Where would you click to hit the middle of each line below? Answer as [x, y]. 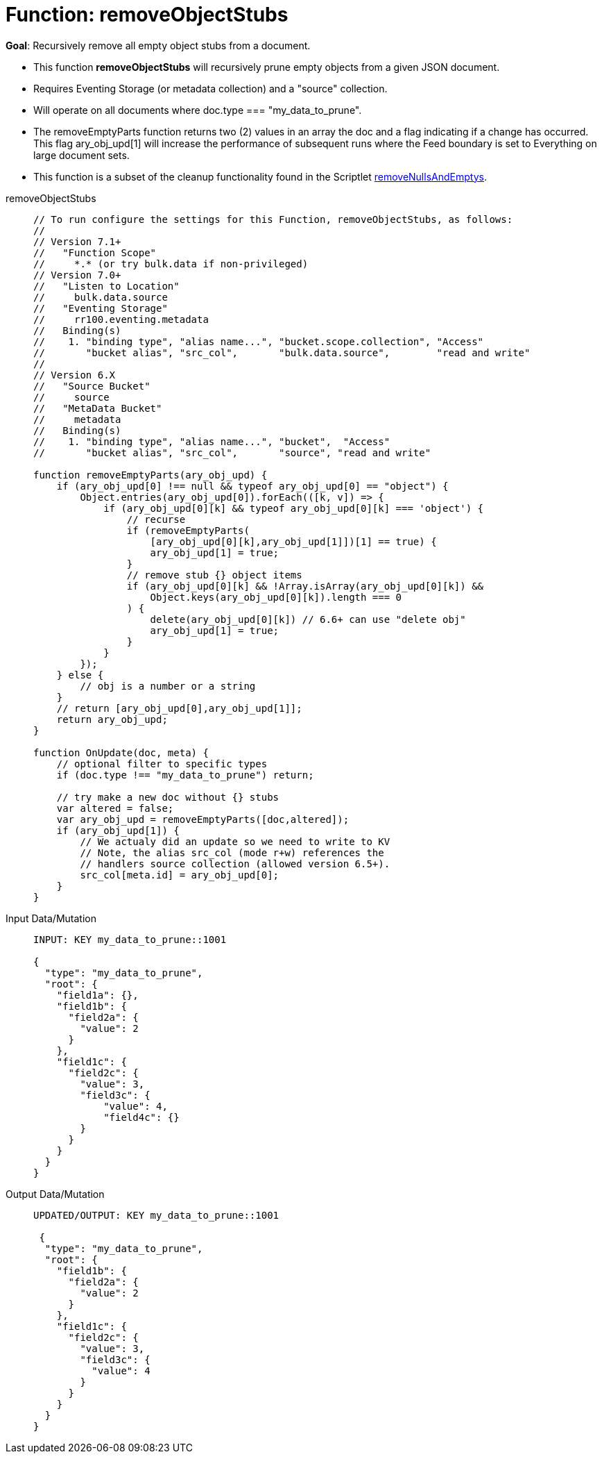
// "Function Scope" [95, 252]
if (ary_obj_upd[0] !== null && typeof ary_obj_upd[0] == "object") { [252, 486]
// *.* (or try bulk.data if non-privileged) [171, 264]
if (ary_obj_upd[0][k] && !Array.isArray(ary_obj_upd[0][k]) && [305, 586]
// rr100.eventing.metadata [121, 319]
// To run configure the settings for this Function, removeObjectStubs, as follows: [273, 219]
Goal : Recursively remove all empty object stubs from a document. [158, 45]
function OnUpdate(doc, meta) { [121, 752]
